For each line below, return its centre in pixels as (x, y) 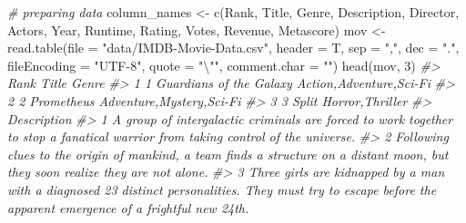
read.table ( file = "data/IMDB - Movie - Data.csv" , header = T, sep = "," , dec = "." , (233, 48)
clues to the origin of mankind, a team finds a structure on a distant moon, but (228, 154)
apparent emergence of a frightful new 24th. (128, 207)
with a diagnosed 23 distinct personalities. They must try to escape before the (222, 189)
